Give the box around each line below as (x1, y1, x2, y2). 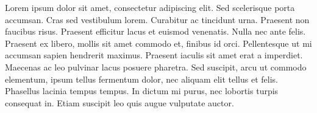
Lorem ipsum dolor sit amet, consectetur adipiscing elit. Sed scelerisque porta (5, 1, 295, 13)
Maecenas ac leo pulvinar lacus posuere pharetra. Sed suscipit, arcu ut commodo (5, 60, 307, 73)
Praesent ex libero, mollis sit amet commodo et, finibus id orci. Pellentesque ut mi (5, 36, 312, 49)
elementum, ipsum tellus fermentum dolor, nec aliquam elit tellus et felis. (5, 72, 278, 85)
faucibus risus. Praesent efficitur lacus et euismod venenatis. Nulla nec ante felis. (5, 25, 306, 38)
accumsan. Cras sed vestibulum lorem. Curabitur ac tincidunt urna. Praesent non (5, 13, 310, 26)
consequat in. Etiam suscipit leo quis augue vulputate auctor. (5, 96, 234, 109)
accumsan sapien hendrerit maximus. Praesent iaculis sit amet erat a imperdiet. (5, 49, 303, 61)
